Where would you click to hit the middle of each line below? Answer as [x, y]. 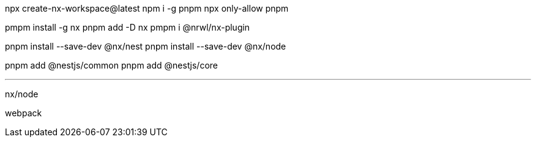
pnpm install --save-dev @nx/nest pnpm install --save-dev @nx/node [146, 46]
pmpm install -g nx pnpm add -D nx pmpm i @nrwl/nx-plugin [128, 27]
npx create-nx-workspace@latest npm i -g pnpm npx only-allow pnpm [147, 8]
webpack [24, 113]
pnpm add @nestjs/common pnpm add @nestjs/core [112, 65]
